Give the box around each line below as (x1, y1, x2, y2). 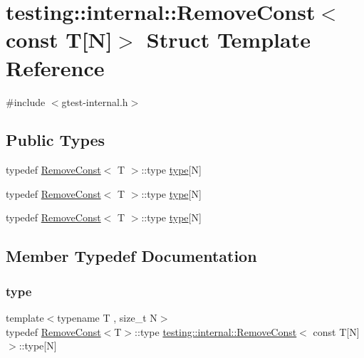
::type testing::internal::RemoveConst (135, 324, 297, 339)
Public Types (6, 129, 105, 151)
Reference (6, 53, 105, 82)
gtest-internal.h (61, 94, 128, 109)
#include (6, 94, 46, 109)
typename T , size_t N (57, 310, 157, 325)
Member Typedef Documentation (6, 245, 257, 267)
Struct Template (146, 25, 311, 54)
